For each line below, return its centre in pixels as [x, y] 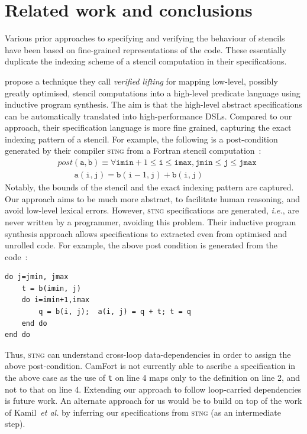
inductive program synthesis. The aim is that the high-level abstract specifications [153, 104]
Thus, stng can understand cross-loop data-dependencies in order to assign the [148, 354]
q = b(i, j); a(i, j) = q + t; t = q [115, 312]
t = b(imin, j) [51, 288]
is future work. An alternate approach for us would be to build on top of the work [153, 401]
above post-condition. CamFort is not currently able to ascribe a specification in [150, 366]
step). [15, 424]
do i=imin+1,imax [56, 300]
